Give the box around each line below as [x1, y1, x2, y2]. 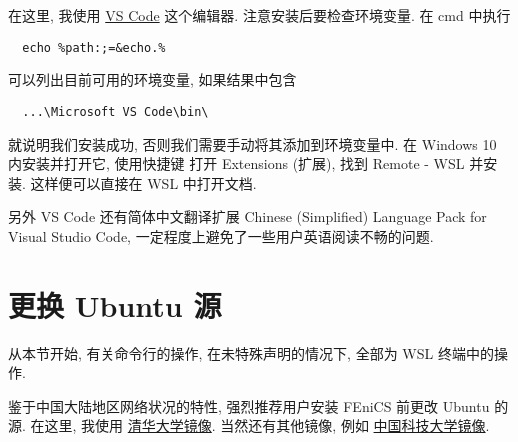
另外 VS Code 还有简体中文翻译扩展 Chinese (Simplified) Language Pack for [8, 206, 487, 227]
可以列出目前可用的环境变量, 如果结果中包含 [8, 69, 297, 90]
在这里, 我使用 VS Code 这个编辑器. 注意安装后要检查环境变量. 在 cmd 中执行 [8, 5, 511, 25]
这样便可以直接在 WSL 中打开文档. [30, 172, 257, 193]
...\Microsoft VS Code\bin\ [22, 104, 209, 119]
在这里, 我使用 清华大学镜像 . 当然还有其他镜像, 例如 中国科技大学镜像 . [30, 415, 490, 436]
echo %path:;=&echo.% [22, 40, 166, 55]
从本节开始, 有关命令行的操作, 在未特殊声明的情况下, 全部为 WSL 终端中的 [8, 342, 494, 363]
